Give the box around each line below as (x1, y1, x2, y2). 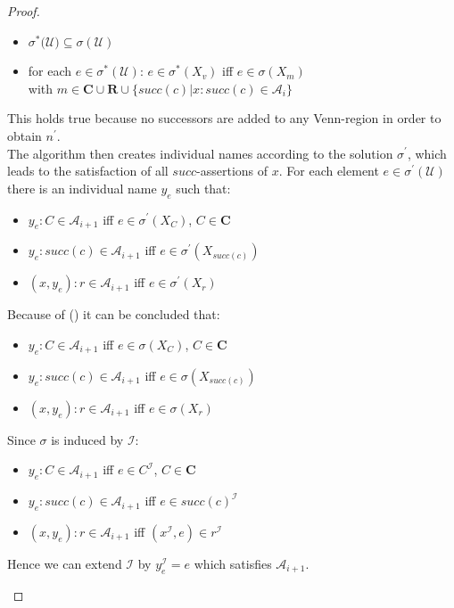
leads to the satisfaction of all (7, 161, 169, 180)
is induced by (51, 430, 124, 448)
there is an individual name (7, 178, 157, 197)
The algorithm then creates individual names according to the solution (7, 144, 393, 162)
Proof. (7, 2, 40, 20)
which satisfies (194, 554, 272, 572)
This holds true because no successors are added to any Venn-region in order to (7, 109, 442, 127)
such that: (176, 178, 231, 197)
